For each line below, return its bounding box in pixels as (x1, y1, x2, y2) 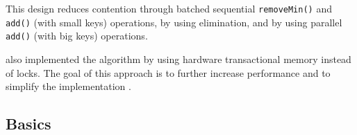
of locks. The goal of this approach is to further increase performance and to (6, 65, 331, 80)
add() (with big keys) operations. (6, 28, 148, 43)
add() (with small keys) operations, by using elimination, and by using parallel (6, 15, 342, 29)
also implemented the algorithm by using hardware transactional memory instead (6, 51, 351, 66)
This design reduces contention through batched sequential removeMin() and (6, 1, 332, 15)
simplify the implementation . (6, 79, 131, 93)
